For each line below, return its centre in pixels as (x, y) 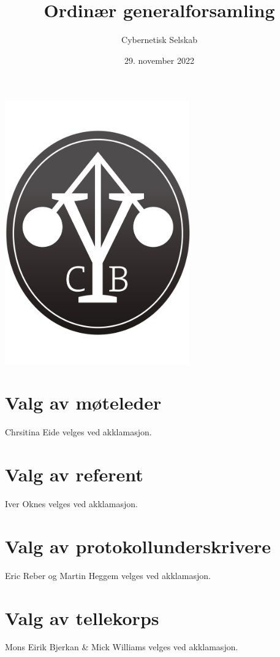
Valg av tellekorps (82, 617)
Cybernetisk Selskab (159, 40)
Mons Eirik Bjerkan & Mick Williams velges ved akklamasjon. (122, 647)
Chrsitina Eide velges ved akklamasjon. (78, 432)
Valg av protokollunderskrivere (138, 546)
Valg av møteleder (83, 402)
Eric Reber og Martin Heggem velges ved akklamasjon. (108, 575)
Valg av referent (74, 474)
